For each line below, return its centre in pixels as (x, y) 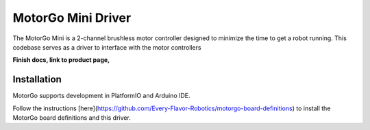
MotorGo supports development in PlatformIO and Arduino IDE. (102, 96)
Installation (37, 79)
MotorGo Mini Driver (72, 18)
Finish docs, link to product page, (61, 60)
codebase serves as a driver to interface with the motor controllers (107, 47)
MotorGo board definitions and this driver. (72, 118)
